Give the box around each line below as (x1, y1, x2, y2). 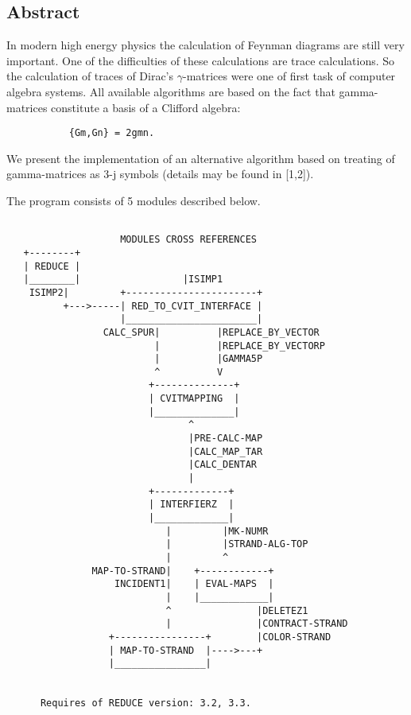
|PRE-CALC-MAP (188, 433, 263, 445)
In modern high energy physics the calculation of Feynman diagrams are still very (6, 37, 405, 53)
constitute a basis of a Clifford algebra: (51, 99, 241, 115)
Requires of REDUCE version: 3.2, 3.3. (40, 698, 251, 709)
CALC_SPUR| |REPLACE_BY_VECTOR (103, 326, 320, 338)
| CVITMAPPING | (148, 393, 240, 405)
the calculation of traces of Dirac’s (6, 68, 174, 84)
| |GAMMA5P (154, 353, 263, 365)
